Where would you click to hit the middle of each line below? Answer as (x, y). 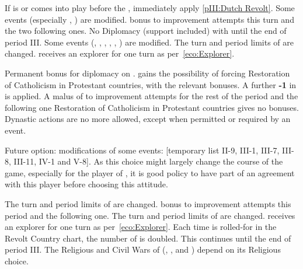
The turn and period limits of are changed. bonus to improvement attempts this (148, 203)
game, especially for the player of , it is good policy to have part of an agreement (150, 172)
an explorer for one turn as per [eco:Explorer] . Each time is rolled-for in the (141, 227)
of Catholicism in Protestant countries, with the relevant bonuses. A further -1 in (151, 84)
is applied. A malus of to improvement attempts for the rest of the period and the (151, 96)
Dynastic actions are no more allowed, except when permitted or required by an (148, 119)
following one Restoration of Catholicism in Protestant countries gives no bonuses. (152, 107)
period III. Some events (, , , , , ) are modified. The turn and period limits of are (149, 42)
